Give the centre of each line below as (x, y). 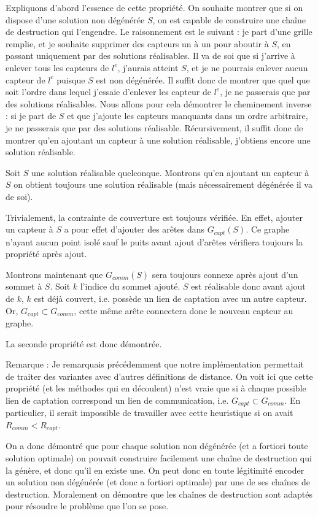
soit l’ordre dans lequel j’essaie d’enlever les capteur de (108, 92)
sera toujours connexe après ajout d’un (225, 274)
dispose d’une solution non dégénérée (75, 19)
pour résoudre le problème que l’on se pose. (87, 506)
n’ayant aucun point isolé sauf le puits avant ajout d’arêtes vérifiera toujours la (154, 241)
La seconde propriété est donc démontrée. (84, 343)
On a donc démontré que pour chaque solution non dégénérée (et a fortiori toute (157, 446)
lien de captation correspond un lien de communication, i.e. (117, 400)
